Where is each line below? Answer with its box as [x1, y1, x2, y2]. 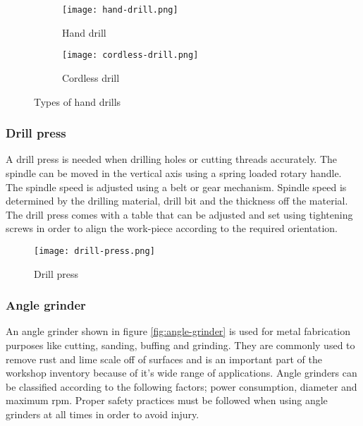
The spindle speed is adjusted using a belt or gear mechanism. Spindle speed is [6, 179, 347, 194]
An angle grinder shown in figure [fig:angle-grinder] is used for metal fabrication [6, 324, 351, 339]
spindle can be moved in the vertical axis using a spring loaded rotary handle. [6, 165, 342, 180]
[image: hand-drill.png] [62, 5, 178, 15]
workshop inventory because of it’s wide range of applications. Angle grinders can [6, 365, 357, 380]
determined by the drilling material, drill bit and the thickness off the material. [6, 193, 348, 208]
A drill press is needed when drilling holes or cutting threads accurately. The [6, 152, 338, 166]
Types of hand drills [34, 94, 121, 109]
